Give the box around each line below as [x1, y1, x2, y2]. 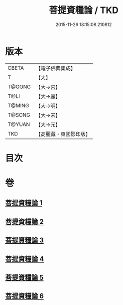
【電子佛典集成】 [35, 65, 76, 72]
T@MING [7, 102, 29, 109]
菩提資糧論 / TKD [49, 5, 119, 16]
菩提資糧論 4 [5, 254, 44, 263]
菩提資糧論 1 [5, 199, 43, 207]
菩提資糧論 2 [5, 217, 44, 226]
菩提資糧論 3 [5, 236, 44, 245]
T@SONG [7, 111, 31, 118]
